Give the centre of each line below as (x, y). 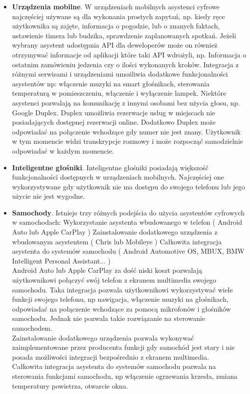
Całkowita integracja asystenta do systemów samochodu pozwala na (114, 366)
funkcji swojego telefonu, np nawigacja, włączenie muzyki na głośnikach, (120, 299)
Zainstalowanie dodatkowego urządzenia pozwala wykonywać (103, 337)
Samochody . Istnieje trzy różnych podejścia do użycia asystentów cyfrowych (128, 212)
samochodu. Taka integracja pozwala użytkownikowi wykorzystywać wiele (122, 289)
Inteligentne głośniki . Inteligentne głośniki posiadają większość (110, 167)
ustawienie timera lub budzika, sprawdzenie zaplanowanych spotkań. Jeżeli (124, 35)
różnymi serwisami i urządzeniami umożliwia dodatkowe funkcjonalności (120, 74)
